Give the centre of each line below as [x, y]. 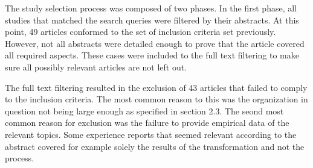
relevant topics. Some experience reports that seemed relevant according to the [151, 134]
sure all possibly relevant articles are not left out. [96, 67]
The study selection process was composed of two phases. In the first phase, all [151, 8]
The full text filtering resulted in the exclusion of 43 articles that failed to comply [156, 87]
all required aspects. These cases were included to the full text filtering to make [152, 55]
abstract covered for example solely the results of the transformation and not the [155, 146]
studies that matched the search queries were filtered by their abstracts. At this [152, 20]
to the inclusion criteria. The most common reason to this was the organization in [156, 99]
